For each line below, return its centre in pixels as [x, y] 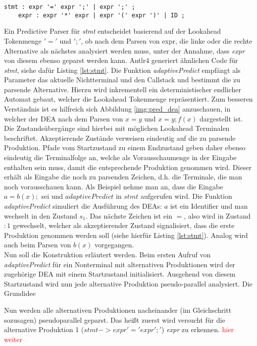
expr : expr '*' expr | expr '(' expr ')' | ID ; [102, 15]
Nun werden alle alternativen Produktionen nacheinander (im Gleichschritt [118, 310]
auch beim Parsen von [38, 245]
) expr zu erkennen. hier [198, 329]
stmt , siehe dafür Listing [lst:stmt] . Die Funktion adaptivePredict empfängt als [122, 70]
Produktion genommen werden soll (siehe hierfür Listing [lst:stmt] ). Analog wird [126, 235]
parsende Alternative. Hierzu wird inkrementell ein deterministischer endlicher [123, 89]
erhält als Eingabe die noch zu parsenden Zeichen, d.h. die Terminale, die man [123, 177]
